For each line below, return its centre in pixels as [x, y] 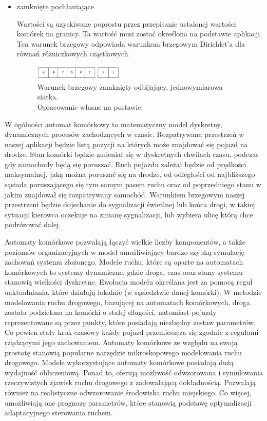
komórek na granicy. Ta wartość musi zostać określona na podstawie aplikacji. [139, 34]
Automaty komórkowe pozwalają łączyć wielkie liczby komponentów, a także [125, 242]
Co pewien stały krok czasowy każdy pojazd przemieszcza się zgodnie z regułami [132, 332]
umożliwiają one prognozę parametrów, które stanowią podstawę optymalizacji [128, 402]
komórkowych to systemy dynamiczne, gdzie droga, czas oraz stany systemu [124, 272]
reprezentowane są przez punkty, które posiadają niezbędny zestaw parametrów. [130, 322]
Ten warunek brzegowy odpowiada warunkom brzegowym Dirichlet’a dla [131, 43]
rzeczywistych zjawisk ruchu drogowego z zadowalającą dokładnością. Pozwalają [130, 382]
